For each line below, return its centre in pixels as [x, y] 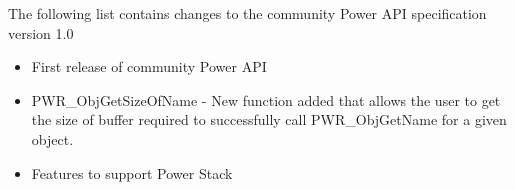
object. [52, 138]
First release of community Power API [149, 66]
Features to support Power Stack [132, 172]
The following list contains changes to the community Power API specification [247, 13]
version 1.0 [41, 32]
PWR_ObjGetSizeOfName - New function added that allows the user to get [266, 99]
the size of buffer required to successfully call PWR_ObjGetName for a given [269, 119]
